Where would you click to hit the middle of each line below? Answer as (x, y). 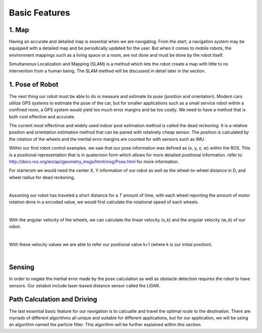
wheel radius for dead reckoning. (42, 177)
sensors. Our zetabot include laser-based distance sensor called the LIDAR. (85, 285)
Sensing (22, 267)
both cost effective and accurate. (42, 117)
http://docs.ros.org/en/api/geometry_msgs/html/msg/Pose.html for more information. (94, 162)
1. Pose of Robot (34, 85)
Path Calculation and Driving (53, 299)
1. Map (19, 30)
